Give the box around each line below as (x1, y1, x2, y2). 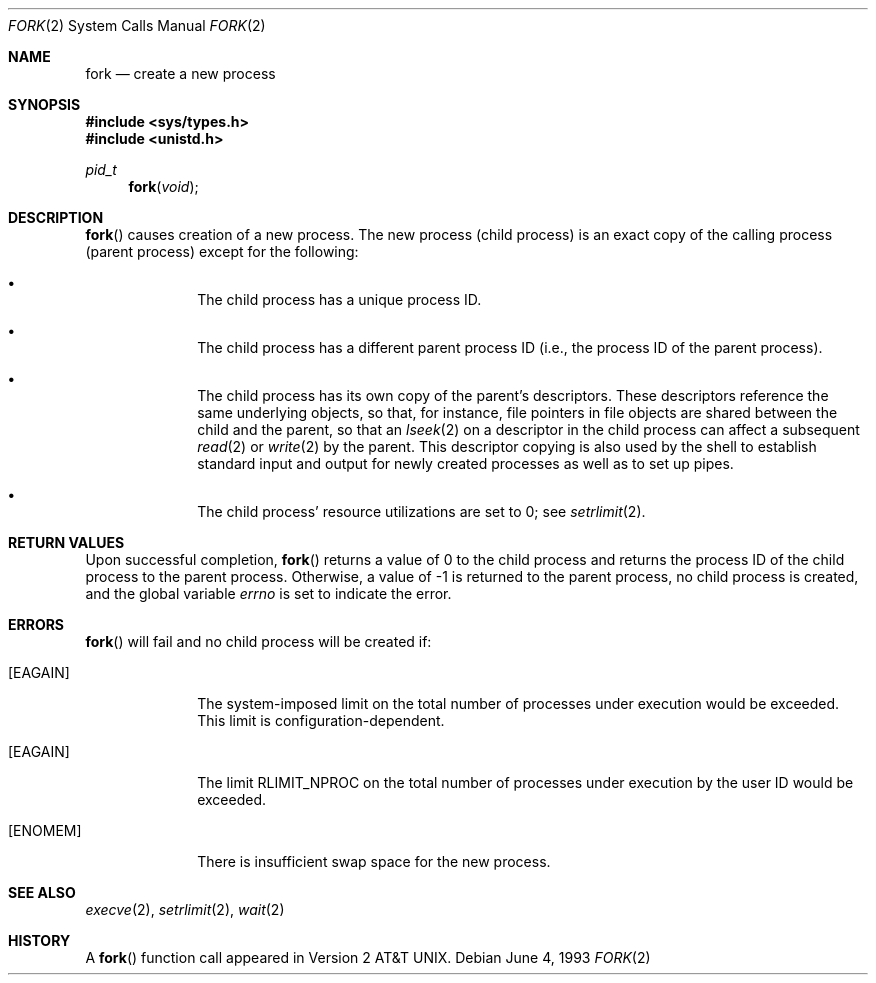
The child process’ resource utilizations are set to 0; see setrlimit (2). (197, 503, 646, 520)
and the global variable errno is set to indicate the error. (85, 585, 452, 602)
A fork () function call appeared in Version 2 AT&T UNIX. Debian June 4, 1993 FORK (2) (85, 949, 651, 966)
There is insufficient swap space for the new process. (197, 853, 551, 870)
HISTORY (8, 932, 71, 949)
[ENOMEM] (8, 822, 82, 839)
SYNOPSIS (8, 96, 81, 113)
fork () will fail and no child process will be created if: (85, 633, 432, 650)
